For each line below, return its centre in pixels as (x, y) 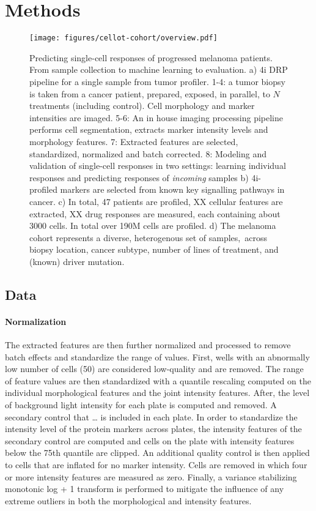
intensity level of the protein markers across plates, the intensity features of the (153, 429)
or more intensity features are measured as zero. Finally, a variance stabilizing (151, 476)
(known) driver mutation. (77, 261)
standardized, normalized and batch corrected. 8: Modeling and (148, 153)
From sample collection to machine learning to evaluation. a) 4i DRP (159, 69)
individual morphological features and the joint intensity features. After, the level (157, 393)
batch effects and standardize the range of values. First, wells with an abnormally (157, 356)
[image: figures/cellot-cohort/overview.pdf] (123, 38)
